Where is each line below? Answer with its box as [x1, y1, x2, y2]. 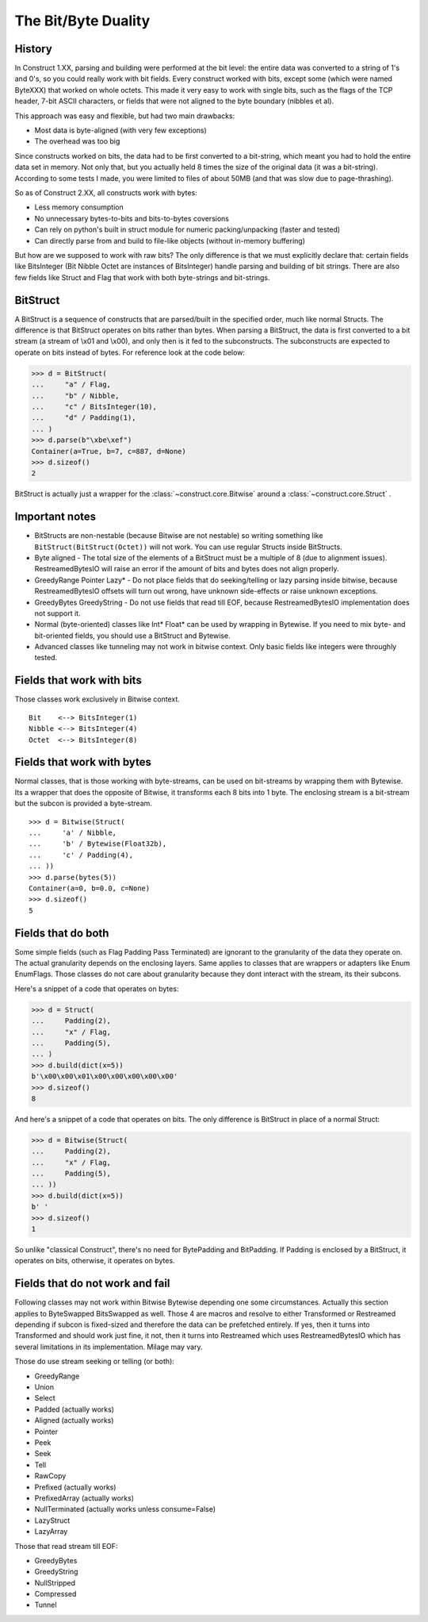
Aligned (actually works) [34, 1416, 114, 1425]
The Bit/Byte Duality [14, 12, 151, 29]
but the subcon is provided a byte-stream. [14, 798, 152, 809]
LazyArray [34, 1527, 68, 1536]
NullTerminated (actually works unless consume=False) [34, 1505, 216, 1514]
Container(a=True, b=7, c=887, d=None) [31, 447, 186, 455]
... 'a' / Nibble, [29, 828, 117, 837]
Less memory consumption [34, 202, 124, 212]
